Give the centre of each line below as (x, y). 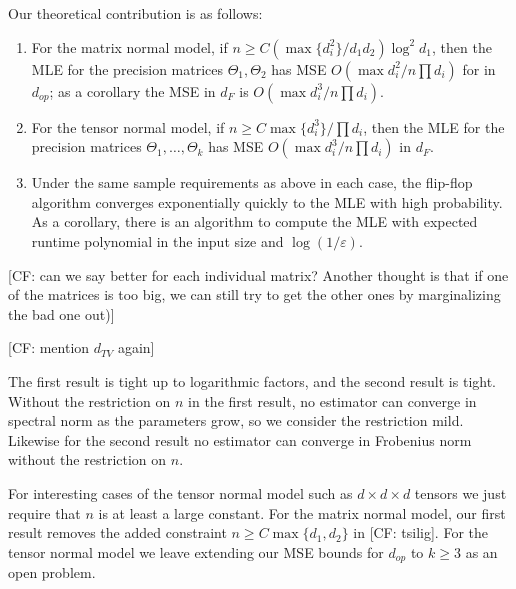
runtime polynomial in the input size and (157, 240)
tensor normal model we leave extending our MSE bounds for (196, 551)
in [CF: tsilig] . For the (420, 532)
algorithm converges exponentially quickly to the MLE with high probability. (267, 201)
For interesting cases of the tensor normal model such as (180, 492)
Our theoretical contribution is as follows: (135, 13)
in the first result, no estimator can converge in (332, 400)
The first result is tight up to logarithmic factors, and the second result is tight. (252, 380)
